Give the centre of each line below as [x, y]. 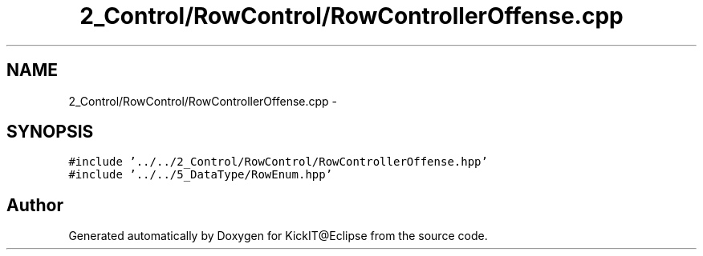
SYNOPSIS [50, 132]
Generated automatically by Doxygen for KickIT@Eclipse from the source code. [278, 236]
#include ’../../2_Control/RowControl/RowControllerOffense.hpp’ [278, 162]
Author [35, 205]
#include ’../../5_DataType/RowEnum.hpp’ [201, 175]
